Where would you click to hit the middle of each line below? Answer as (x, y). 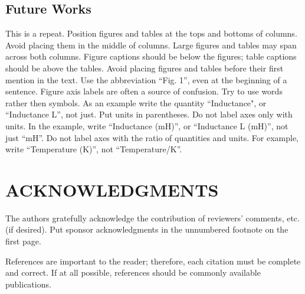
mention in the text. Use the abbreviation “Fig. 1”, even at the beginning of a (146, 79)
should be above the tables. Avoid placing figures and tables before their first (145, 68)
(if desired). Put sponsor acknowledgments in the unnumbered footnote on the (147, 229)
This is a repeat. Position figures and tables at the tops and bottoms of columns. (151, 33)
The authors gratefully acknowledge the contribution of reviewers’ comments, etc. (152, 218)
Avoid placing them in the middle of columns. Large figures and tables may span (151, 45)
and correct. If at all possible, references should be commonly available (133, 272)
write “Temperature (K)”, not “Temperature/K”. (94, 149)
